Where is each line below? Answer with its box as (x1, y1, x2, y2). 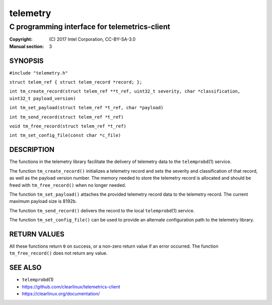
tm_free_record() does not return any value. (9, 250, 108, 256)
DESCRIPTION (9, 145, 55, 154)
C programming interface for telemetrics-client (9, 22, 171, 31)
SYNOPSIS (9, 56, 44, 65)
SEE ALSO (9, 263, 42, 272)
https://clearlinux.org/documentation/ (22, 291, 100, 297)
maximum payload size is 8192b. (9, 198, 77, 204)
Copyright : (9, 36, 33, 42)
